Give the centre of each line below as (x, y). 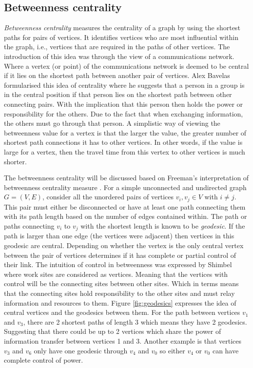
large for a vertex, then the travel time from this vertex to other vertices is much (125, 151)
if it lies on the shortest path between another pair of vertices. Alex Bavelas (117, 75)
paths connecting (29, 225)
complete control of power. (44, 360)
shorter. (15, 161)
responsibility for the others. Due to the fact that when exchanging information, (124, 113)
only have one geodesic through (81, 350)
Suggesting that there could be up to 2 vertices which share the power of (113, 331)
